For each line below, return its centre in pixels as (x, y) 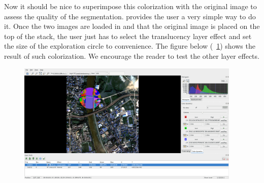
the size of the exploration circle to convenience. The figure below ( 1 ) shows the (130, 46)
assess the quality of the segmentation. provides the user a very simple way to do (130, 16)
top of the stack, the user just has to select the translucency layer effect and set (128, 36)
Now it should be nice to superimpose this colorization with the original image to (130, 6)
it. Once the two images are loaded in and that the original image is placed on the (132, 26)
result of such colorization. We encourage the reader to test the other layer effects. (132, 56)
